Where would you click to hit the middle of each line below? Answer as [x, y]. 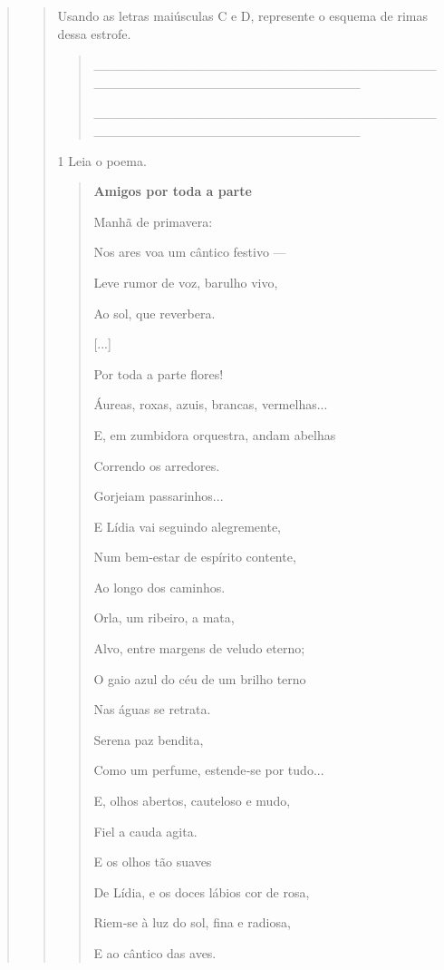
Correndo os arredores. [157, 465]
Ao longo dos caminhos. [159, 587]
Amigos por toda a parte [173, 191]
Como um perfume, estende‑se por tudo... [209, 770]
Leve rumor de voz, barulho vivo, [186, 282]
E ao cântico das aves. [155, 953]
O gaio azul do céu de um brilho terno [200, 678]
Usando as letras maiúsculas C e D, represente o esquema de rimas [243, 15]
